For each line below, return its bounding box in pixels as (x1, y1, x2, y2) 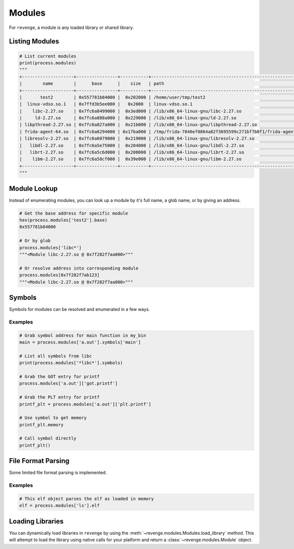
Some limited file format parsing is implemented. (9, 469, 107, 476)
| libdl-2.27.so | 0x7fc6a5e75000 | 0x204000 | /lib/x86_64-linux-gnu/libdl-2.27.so (19, 142, 245, 148)
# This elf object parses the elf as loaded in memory (19, 496, 154, 501)
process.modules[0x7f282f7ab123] (19, 273, 100, 278)
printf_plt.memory (19, 422, 64, 427)
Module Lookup (9, 184, 58, 192)
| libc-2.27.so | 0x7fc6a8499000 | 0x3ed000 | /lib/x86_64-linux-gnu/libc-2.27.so (19, 108, 242, 114)
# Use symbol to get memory (19, 415, 87, 421)
